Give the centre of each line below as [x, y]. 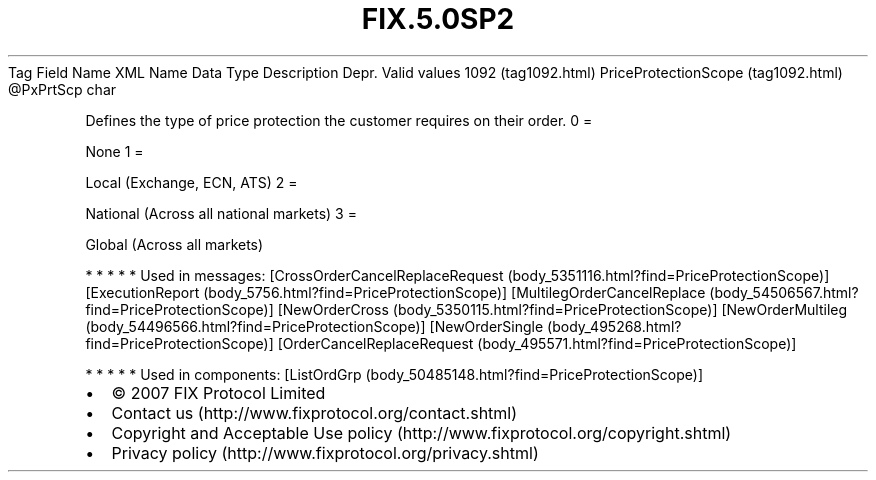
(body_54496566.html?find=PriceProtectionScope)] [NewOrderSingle [314, 326]
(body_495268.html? [614, 326]
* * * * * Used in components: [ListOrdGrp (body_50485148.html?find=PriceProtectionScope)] [394, 374]
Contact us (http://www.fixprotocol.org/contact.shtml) [314, 412]
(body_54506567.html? [784, 292]
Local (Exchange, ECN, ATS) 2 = [191, 182]
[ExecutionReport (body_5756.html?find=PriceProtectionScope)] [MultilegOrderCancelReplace [395, 292]
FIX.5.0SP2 [438, 19]
